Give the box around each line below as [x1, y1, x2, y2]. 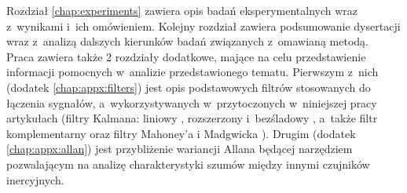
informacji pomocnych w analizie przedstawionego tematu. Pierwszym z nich [6, 64, 379, 80]
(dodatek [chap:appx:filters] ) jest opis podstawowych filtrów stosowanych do [6, 78, 371, 95]
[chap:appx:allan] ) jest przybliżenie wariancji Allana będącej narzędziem [6, 140, 353, 157]
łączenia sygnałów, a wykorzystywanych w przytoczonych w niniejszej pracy [6, 94, 377, 111]
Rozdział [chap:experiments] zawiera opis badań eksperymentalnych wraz [6, 2, 358, 18]
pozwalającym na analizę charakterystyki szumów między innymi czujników [6, 155, 370, 172]
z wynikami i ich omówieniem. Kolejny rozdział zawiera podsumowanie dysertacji [6, 17, 401, 34]
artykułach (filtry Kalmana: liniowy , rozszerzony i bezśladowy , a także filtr [6, 110, 378, 126]
